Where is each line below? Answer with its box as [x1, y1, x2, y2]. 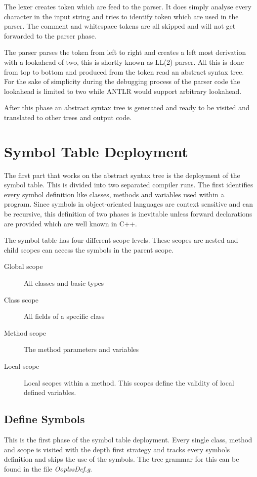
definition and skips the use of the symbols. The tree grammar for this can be [4, 454, 239, 464]
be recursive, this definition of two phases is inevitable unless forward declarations [4, 209, 253, 219]
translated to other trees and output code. [4, 112, 132, 122]
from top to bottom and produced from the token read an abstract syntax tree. [4, 66, 244, 77]
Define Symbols [4, 411, 85, 427]
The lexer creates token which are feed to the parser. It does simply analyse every [4, 1, 252, 11]
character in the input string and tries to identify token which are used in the [4, 11, 239, 21]
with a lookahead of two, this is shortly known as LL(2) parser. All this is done [4, 56, 244, 67]
